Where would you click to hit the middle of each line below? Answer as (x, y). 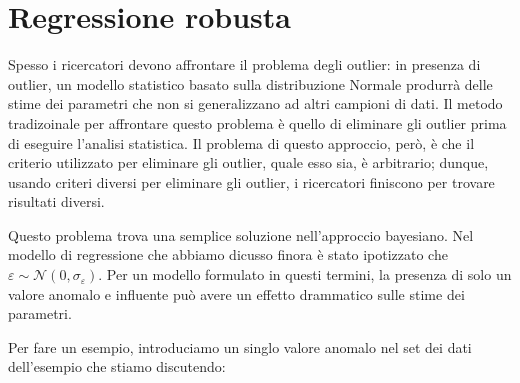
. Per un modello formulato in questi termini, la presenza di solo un (305, 274)
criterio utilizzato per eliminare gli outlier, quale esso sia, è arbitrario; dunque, (248, 162)
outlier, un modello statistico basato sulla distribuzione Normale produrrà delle (250, 83)
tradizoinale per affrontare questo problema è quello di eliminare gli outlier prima (257, 122)
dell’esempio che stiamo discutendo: (117, 366)
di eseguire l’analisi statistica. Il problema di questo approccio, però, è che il (241, 142)
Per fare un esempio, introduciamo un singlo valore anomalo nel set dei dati (240, 346)
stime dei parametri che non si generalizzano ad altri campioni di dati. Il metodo (255, 103)
